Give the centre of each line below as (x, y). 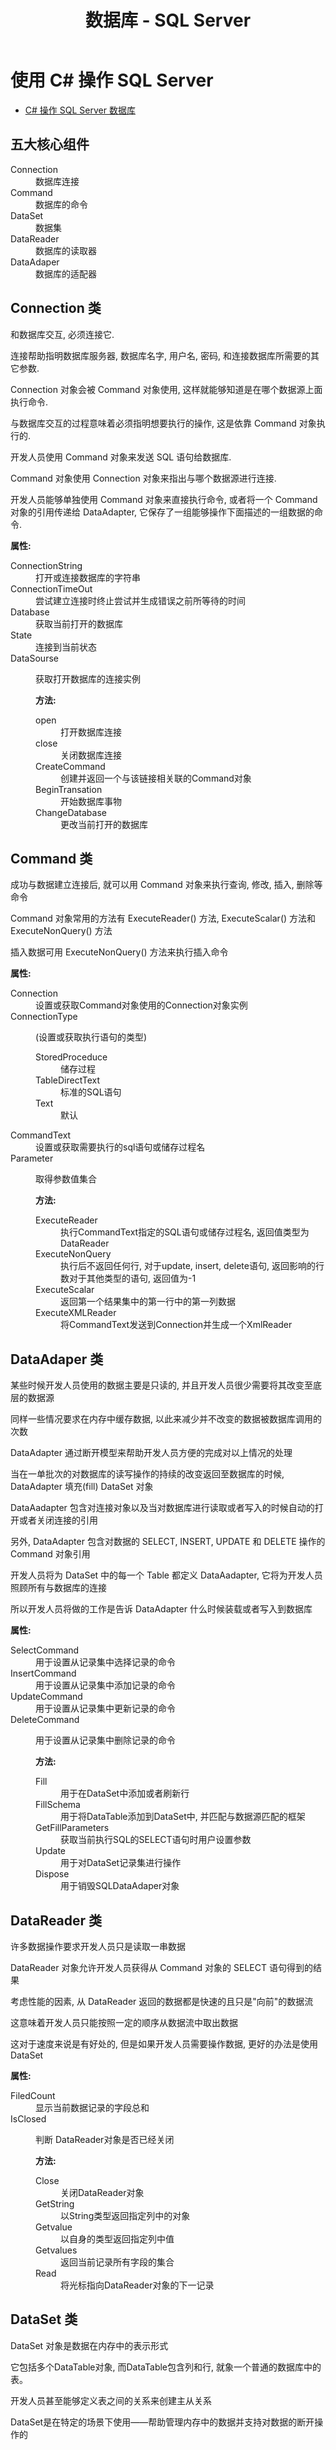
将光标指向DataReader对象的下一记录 (137, 2285)
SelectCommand (45, 1650)
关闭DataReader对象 (102, 2192)
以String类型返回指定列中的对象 (125, 2215)
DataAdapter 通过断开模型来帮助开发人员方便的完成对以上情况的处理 (151, 1453)
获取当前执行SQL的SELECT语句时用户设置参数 (156, 1840)
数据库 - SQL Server (168, 20)
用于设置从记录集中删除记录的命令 (105, 1740)
